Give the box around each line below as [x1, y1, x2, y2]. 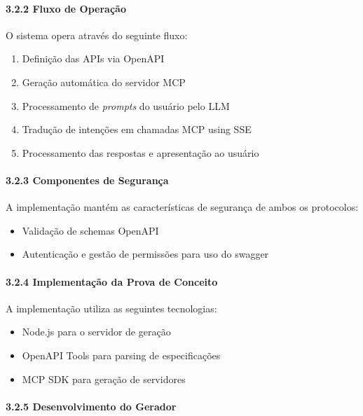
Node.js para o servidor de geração [22, 324, 171, 339]
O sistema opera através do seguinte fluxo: [6, 27, 188, 42]
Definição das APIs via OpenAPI [22, 51, 165, 66]
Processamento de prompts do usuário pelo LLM [22, 98, 230, 113]
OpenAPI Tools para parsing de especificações [22, 347, 221, 362]
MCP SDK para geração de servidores [22, 371, 186, 386]
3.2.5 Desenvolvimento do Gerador [6, 398, 177, 413]
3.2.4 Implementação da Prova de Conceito [6, 274, 218, 289]
